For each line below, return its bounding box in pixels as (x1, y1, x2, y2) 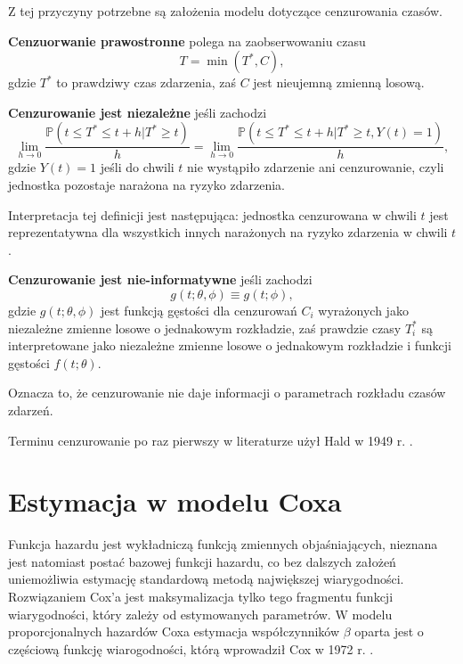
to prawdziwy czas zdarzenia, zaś (56, 73, 236, 92)
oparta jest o (354, 622, 424, 641)
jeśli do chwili (100, 158, 175, 176)
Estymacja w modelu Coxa (8, 483, 342, 520)
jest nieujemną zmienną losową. (253, 73, 425, 92)
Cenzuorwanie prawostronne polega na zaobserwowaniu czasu (8, 31, 366, 50)
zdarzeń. (8, 400, 53, 419)
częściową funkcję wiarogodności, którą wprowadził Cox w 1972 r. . (8, 639, 374, 658)
